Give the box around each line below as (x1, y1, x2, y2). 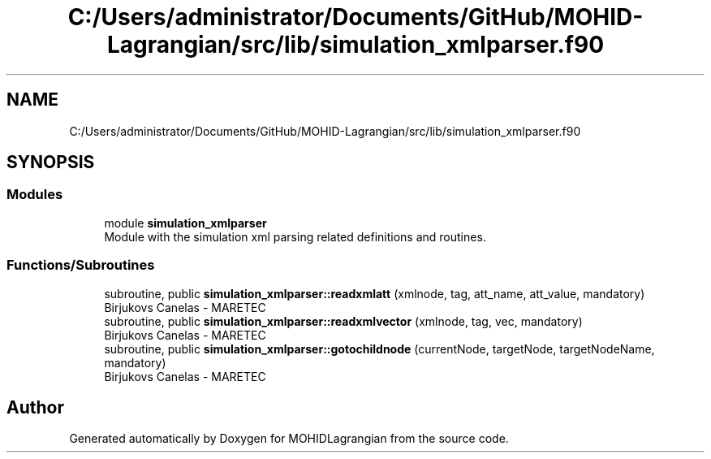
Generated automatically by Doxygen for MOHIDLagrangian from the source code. (69, 431, 509, 446)
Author (6, 396, 64, 418)
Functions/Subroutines (6, 257, 155, 274)
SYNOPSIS (6, 152, 95, 173)
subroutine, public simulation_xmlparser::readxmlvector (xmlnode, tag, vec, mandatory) (104, 314, 583, 328)
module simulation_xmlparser (104, 215, 267, 230)
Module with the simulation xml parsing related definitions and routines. (104, 229, 486, 244)
